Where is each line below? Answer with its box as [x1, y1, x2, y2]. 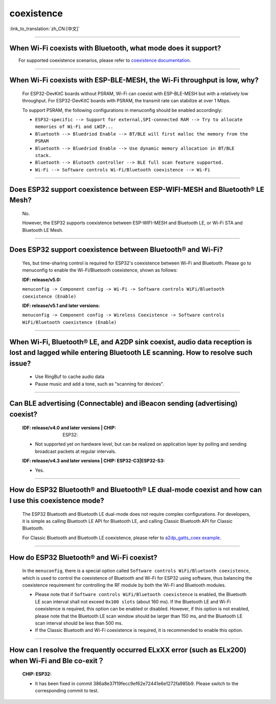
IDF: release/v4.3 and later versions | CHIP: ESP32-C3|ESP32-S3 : [22, 458, 165, 464]
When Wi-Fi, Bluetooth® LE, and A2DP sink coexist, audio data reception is [9, 338, 252, 346]
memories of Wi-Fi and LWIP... [35, 124, 113, 130]
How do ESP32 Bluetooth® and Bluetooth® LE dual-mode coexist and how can [9, 486, 262, 494]
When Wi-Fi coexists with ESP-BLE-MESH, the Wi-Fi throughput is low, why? [9, 76, 259, 84]
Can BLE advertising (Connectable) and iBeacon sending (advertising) [9, 399, 238, 408]
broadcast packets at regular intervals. [35, 448, 117, 454]
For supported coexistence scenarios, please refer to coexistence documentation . [18, 57, 191, 63]
